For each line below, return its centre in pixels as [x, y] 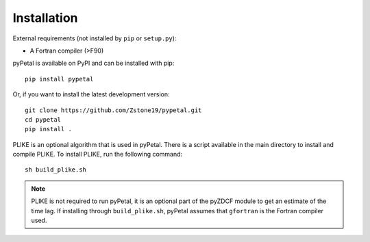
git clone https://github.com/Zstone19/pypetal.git [113, 110]
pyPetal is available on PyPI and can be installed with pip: [94, 63]
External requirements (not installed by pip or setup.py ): [95, 38]
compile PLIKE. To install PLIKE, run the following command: [98, 154]
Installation [45, 18]
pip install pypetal [59, 79]
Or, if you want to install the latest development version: [91, 94]
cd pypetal [43, 119]
